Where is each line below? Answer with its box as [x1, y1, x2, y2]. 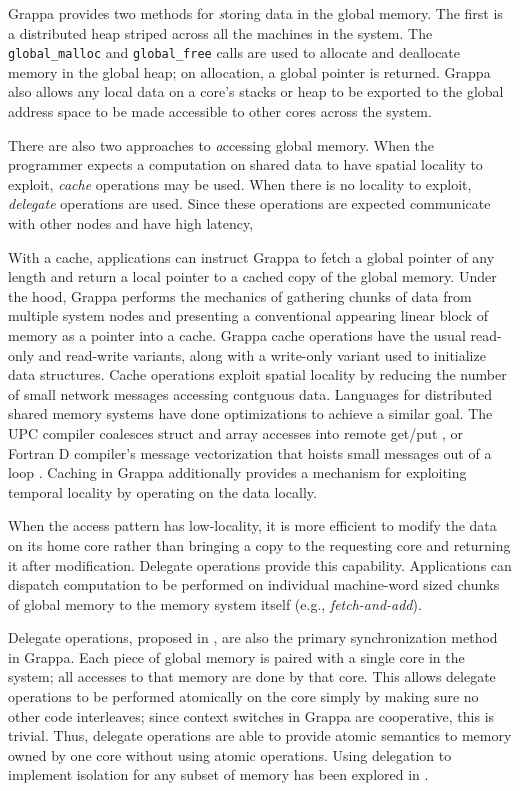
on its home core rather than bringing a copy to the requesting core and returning [8, 534, 511, 555]
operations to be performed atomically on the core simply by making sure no [8, 686, 479, 707]
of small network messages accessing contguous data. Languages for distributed [8, 383, 492, 404]
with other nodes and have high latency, [8, 213, 254, 233]
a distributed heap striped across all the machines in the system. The [8, 22, 433, 43]
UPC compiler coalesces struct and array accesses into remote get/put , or [8, 422, 464, 443]
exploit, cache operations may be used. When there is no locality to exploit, [8, 173, 472, 194]
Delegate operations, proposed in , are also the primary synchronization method [8, 627, 498, 648]
